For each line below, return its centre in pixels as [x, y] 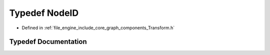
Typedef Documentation [48, 42]
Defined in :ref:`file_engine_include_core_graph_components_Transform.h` [98, 28]
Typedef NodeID [44, 13]
